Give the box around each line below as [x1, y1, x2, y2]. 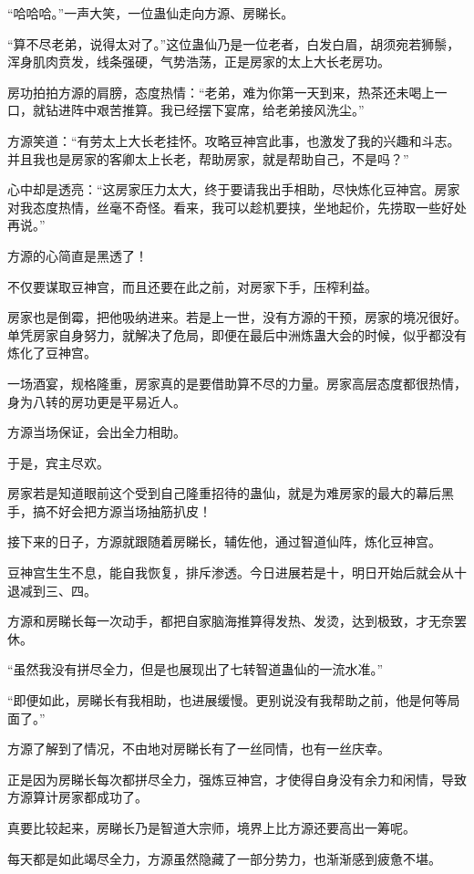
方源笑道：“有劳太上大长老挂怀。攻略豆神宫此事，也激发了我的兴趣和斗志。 [7, 130, 460, 150]
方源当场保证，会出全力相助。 [7, 422, 186, 442]
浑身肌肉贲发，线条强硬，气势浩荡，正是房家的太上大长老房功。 [7, 52, 390, 71]
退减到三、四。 [7, 580, 97, 599]
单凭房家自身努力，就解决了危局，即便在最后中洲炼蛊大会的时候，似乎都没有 [7, 325, 467, 344]
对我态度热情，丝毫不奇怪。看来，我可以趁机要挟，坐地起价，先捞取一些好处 [7, 197, 467, 216]
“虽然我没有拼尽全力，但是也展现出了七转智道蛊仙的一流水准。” [7, 660, 384, 679]
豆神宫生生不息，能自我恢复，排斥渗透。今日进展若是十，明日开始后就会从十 [7, 563, 467, 582]
